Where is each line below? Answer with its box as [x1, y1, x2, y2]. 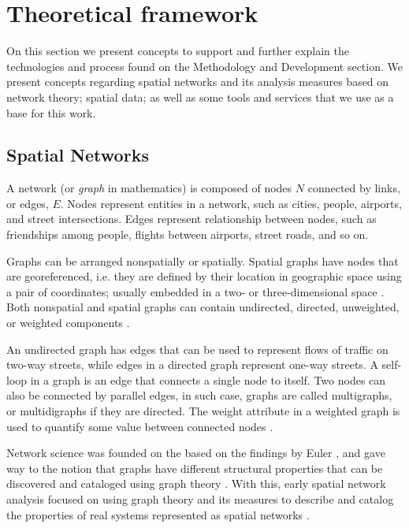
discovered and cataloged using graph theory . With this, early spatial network [6, 475, 386, 492]
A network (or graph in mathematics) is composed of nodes [6, 180, 292, 196]
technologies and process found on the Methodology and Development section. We [6, 58, 403, 74]
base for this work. [6, 104, 96, 121]
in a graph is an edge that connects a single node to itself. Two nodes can [30, 371, 386, 388]
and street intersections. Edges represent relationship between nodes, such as [6, 210, 377, 227]
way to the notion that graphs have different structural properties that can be [6, 459, 383, 476]
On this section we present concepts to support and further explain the [6, 43, 349, 59]
